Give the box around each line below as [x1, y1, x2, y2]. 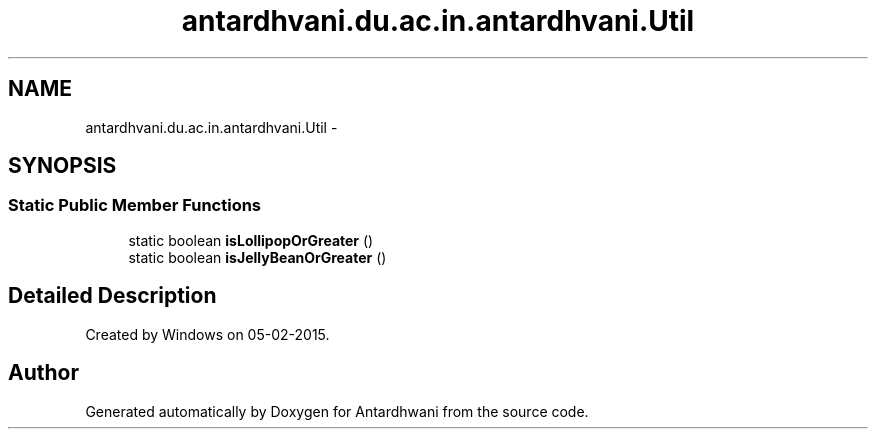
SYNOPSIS [8, 153, 117, 179]
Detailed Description [8, 283, 217, 309]
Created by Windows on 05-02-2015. [85, 325, 330, 343]
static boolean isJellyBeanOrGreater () [128, 248, 387, 266]
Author [8, 360, 79, 386]
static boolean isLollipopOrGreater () [128, 231, 374, 249]
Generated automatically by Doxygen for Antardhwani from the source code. [85, 402, 589, 420]
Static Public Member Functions [8, 195, 262, 216]
